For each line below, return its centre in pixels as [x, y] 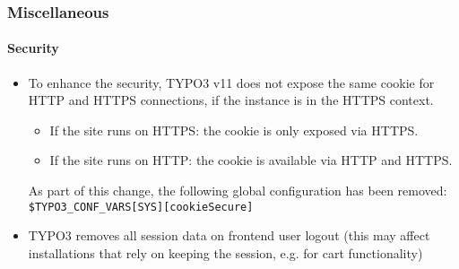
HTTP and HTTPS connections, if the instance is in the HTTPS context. [231, 100]
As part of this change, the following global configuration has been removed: [238, 191]
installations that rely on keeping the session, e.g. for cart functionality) [225, 252]
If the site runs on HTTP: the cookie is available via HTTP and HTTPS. [251, 160]
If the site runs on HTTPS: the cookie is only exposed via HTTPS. [234, 130]
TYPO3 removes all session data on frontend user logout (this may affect [229, 235]
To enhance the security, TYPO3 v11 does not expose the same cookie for [231, 82]
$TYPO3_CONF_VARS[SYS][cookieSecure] [141, 207]
